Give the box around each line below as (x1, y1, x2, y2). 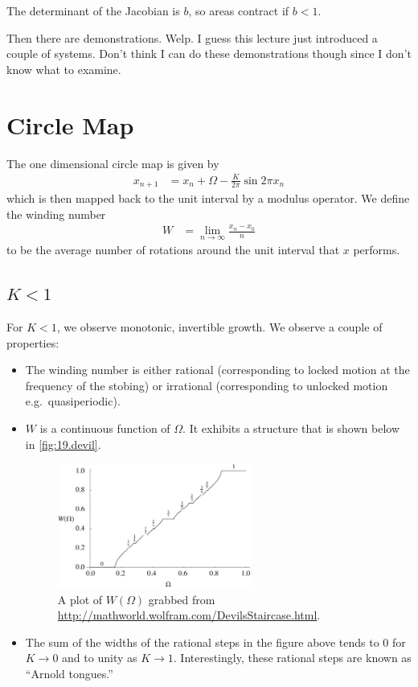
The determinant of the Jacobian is (6, 2, 180, 19)
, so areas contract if (188, 2, 289, 19)
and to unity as (62, 649, 137, 666)
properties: (6, 334, 59, 351)
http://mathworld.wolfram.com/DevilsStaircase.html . (57, 607, 321, 623)
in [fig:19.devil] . (25, 435, 101, 452)
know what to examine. (6, 60, 121, 77)
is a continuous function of (39, 420, 170, 437)
